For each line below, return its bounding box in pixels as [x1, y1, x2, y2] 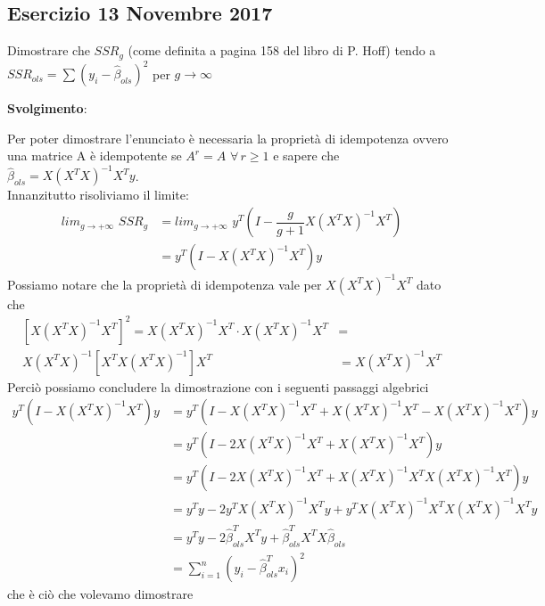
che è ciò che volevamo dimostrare [7, 585, 194, 603]
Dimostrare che [7, 41, 90, 60]
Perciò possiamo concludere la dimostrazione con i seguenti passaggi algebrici [7, 377, 429, 396]
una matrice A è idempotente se [7, 146, 182, 165]
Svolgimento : [7, 99, 87, 118]
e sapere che [273, 146, 340, 165]
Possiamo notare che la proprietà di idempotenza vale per [7, 274, 322, 293]
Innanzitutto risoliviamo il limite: [7, 185, 189, 204]
